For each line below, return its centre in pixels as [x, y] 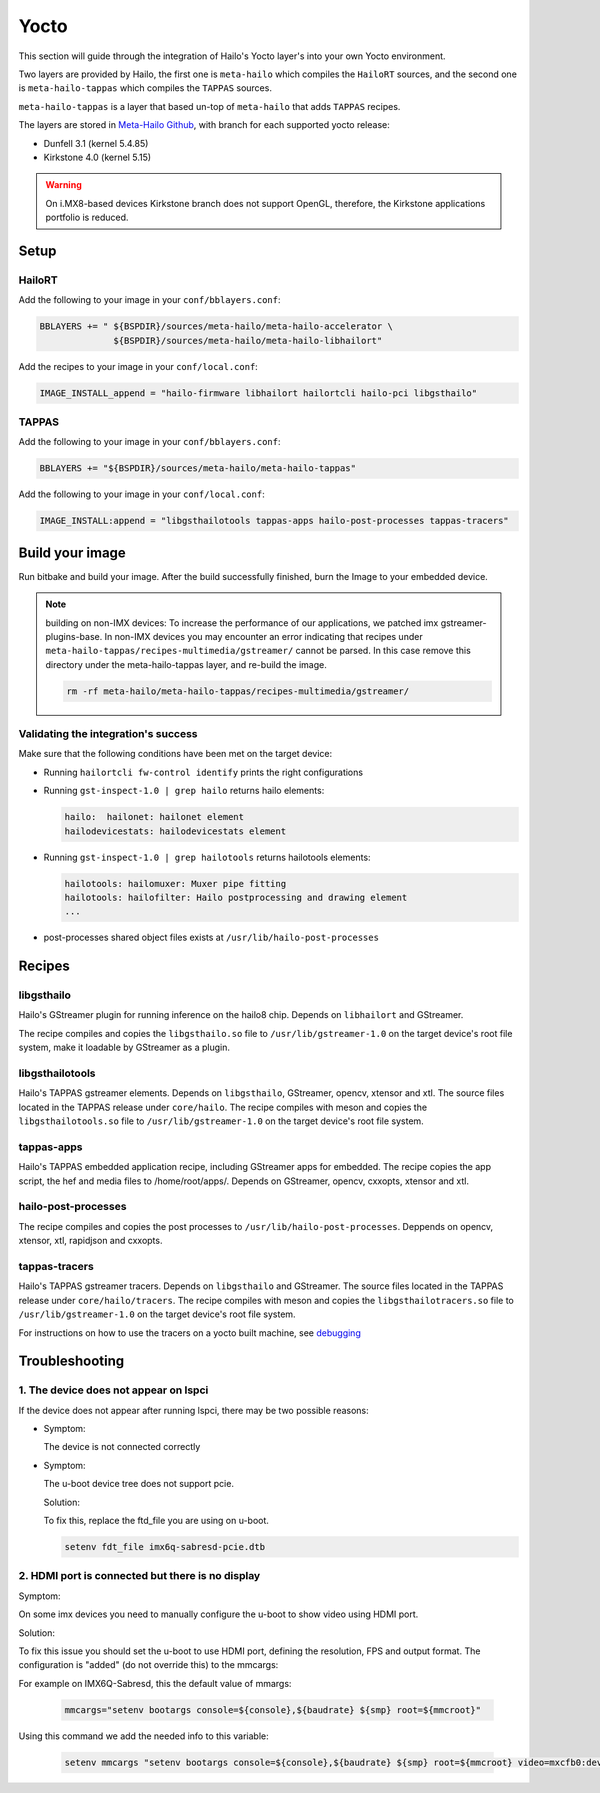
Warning [63, 185]
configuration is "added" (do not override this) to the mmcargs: [148, 1665]
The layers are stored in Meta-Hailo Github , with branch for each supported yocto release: [204, 125]
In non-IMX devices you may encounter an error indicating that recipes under [264, 636]
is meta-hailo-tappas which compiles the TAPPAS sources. [145, 88]
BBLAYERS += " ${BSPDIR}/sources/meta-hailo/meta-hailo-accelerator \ [216, 326]
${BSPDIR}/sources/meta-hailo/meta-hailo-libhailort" [248, 340]
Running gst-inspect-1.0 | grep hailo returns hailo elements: [184, 791]
